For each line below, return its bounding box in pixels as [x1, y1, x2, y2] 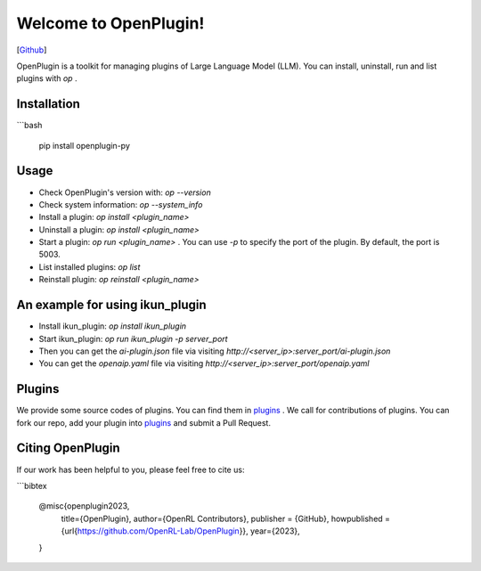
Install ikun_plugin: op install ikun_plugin [38, 321, 187, 331]
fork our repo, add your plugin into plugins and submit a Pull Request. [16, 417, 272, 428]
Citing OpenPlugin [16, 441, 120, 456]
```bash [16, 120, 43, 131]
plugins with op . [16, 73, 77, 84]
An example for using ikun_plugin [16, 298, 207, 313]
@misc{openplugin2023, [38, 501, 130, 511]
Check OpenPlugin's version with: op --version [38, 187, 211, 198]
